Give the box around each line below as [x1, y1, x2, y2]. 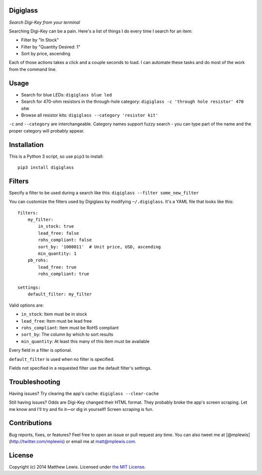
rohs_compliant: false [38, 237, 92, 243]
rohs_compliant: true [38, 271, 90, 277]
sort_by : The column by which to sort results [21, 331, 114, 337]
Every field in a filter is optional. [9, 347, 72, 353]
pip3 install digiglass [17, 165, 74, 170]
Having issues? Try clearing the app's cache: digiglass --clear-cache [9, 391, 159, 396]
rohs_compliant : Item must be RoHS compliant [21, 325, 119, 330]
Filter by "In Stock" [21, 37, 59, 43]
